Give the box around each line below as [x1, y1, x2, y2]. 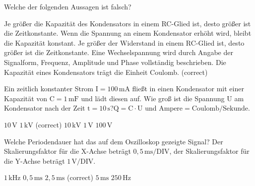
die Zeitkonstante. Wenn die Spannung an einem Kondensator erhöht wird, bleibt [4, 28, 252, 38]
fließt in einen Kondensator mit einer [132, 83, 244, 94]
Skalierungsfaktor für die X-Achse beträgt [4, 146, 131, 156]
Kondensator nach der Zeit [4, 103, 85, 113]
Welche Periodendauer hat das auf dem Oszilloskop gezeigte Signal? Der [4, 136, 223, 146]
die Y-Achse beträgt [4, 155, 65, 166]
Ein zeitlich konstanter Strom [4, 83, 94, 94]
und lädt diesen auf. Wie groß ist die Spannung [81, 93, 225, 103]
